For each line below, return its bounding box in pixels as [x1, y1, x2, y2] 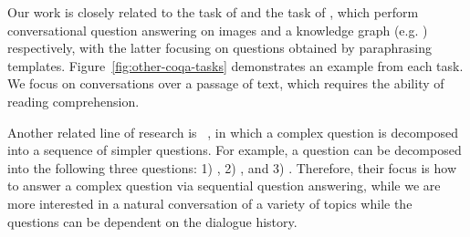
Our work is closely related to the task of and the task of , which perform [7, 3, 419, 21]
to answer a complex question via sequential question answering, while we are [7, 176, 441, 195]
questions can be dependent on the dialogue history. [7, 211, 298, 231]
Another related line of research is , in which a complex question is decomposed [7, 122, 459, 141]
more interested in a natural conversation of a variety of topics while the [7, 193, 413, 212]
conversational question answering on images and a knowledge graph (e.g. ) [7, 20, 428, 39]
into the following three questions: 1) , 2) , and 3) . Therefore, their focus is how [7, 158, 457, 177]
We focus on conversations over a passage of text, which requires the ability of [7, 74, 444, 93]
